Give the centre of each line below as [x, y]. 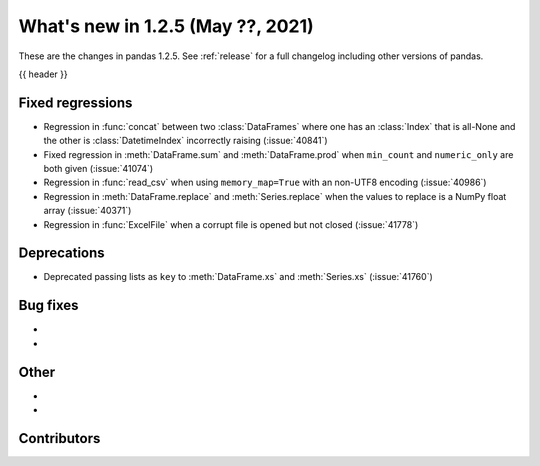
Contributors [59, 438]
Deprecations [61, 253]
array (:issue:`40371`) [87, 211]
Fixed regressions [75, 102]
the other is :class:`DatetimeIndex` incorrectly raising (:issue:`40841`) [186, 141]
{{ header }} [43, 74]
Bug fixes [48, 305]
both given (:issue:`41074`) [98, 169]
